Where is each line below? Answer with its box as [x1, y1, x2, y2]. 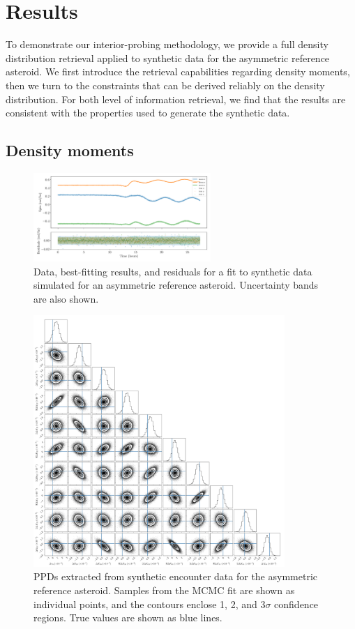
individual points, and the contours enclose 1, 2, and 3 [33, 596, 266, 611]
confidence [274, 596, 319, 611]
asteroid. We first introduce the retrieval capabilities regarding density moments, [6, 64, 350, 79]
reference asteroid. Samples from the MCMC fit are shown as [33, 583, 295, 598]
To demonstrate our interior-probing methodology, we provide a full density [6, 37, 328, 52]
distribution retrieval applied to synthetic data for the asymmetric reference [6, 50, 330, 65]
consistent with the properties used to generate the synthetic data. [6, 105, 290, 120]
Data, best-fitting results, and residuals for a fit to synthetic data [33, 264, 312, 278]
